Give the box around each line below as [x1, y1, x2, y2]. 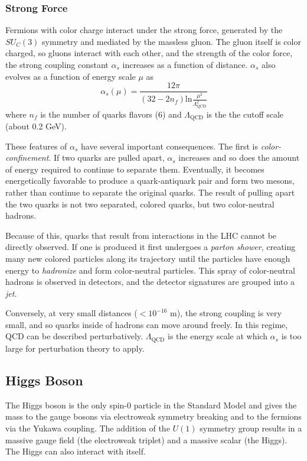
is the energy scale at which [168, 330, 267, 342]
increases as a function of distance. [122, 59, 248, 70]
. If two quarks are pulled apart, [48, 151, 165, 164]
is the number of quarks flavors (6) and [40, 108, 182, 120]
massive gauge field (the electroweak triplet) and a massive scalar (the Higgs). [5, 433, 288, 446]
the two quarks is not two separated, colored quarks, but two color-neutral [5, 197, 275, 210]
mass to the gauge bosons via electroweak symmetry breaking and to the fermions [5, 410, 302, 423]
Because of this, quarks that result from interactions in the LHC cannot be [5, 229, 277, 241]
